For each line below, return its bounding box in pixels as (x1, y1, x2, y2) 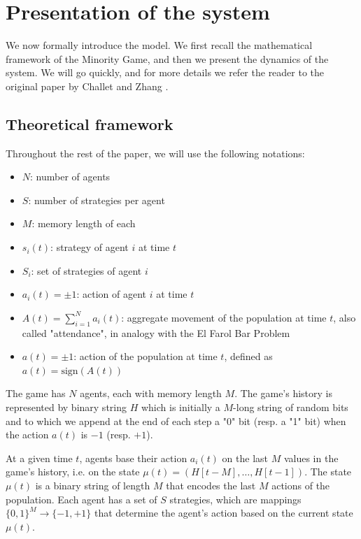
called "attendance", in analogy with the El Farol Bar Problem (22, 325, 290, 340)
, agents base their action (79, 450, 187, 465)
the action (6, 427, 49, 442)
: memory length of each (31, 216, 136, 231)
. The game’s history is (234, 386, 333, 401)
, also (333, 310, 356, 324)
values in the (283, 450, 339, 465)
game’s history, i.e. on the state (6, 464, 140, 479)
